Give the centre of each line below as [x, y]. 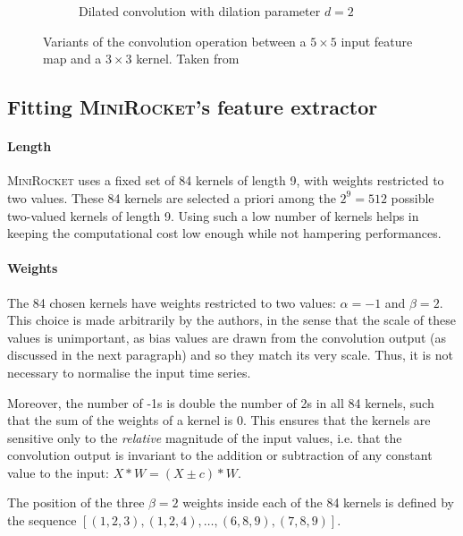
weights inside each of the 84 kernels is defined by [318, 502]
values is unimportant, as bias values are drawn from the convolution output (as [227, 337]
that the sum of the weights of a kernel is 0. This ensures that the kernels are [219, 420]
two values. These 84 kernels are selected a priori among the [172, 197]
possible [412, 197]
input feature [377, 41]
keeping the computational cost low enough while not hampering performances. [224, 233]
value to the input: [58, 472]
